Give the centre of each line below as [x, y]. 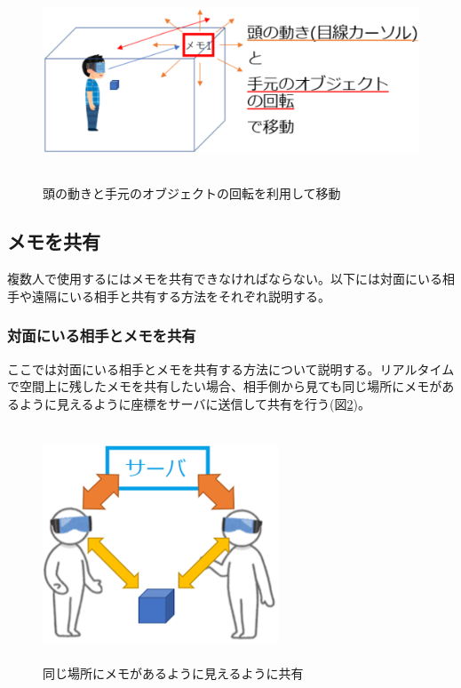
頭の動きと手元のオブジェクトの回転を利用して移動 [192, 193]
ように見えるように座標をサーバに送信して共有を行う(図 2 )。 [195, 403]
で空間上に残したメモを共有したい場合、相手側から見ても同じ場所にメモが [225, 386]
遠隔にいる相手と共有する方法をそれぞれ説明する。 [181, 296]
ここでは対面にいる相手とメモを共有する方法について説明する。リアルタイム [231, 368]
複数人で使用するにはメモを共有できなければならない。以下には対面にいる [225, 279]
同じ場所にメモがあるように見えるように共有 [173, 672]
